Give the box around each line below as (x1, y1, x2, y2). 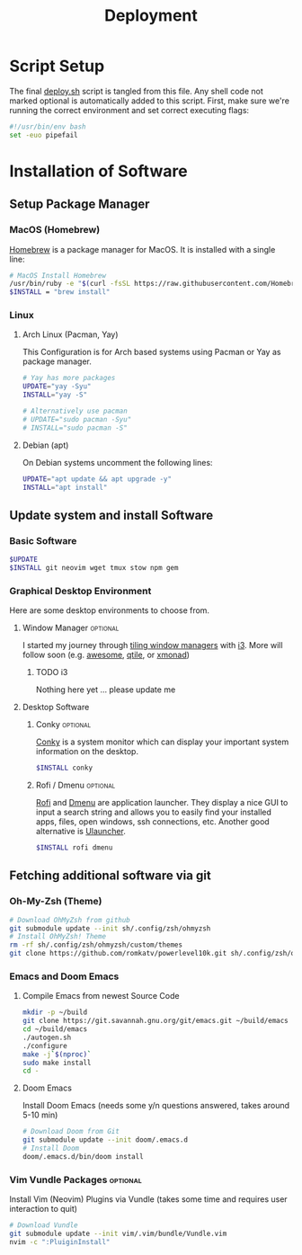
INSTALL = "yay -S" (22, 390, 88, 400)
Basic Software (9, 534, 77, 547)
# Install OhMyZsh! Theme (9, 932, 106, 941)
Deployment (104, 5, 198, 26)
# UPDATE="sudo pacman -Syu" (22, 414, 132, 423)
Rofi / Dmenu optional (35, 779, 116, 791)
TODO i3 (35, 667, 68, 678)
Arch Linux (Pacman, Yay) (22, 329, 119, 340)
